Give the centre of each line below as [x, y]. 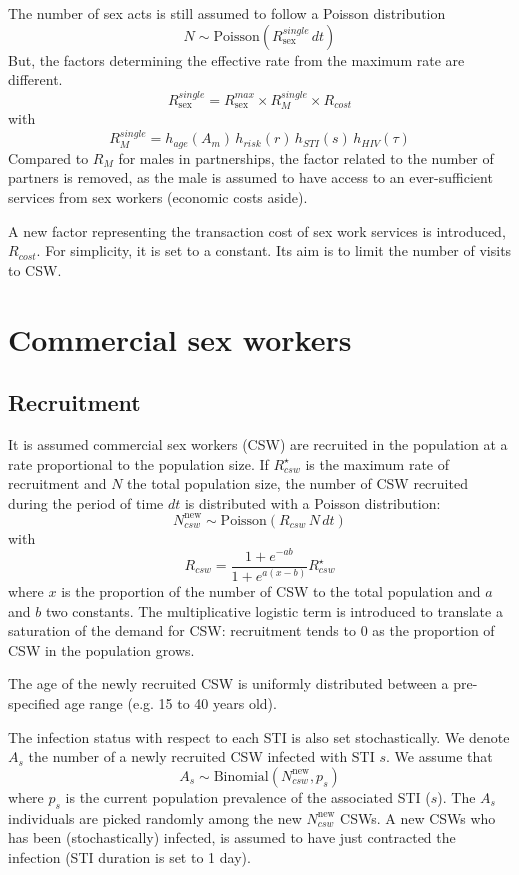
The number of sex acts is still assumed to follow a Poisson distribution [227, 13]
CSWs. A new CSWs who [418, 817]
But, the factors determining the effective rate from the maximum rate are [236, 59]
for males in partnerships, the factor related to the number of [306, 157]
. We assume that [439, 756]
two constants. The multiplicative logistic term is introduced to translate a [274, 610]
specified [34, 702]
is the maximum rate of [377, 463]
